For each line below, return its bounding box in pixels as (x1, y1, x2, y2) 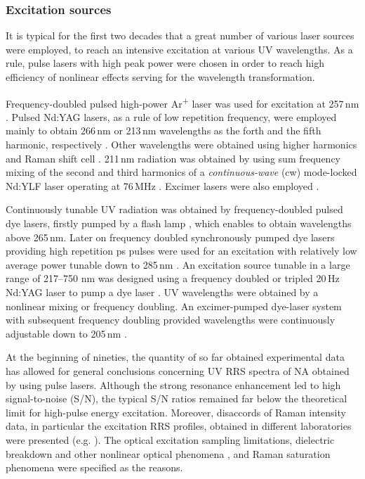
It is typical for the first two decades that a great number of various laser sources (6, 28, 354, 43)
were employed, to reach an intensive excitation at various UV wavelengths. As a (6, 41, 353, 56)
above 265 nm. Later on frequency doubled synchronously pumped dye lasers (6, 229, 335, 244)
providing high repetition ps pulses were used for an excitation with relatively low (6, 243, 357, 258)
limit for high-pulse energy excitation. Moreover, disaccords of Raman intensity (6, 404, 346, 419)
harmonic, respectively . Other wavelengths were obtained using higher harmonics (6, 137, 357, 152)
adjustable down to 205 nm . (6, 326, 127, 340)
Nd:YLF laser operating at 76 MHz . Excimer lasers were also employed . (6, 178, 319, 193)
